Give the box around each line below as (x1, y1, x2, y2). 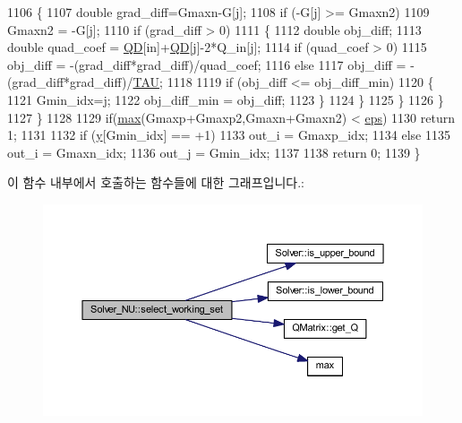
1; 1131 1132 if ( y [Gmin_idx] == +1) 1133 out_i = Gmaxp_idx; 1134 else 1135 (7, 125, 451, 144)
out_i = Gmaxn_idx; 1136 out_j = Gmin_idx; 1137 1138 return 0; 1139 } (7, 142, 421, 161)
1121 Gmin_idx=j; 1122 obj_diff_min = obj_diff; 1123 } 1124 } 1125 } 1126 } (7, 90, 444, 108)
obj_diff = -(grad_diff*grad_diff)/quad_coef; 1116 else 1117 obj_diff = (7, 55, 406, 73)
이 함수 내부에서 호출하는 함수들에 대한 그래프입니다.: (7, 173, 304, 192)
